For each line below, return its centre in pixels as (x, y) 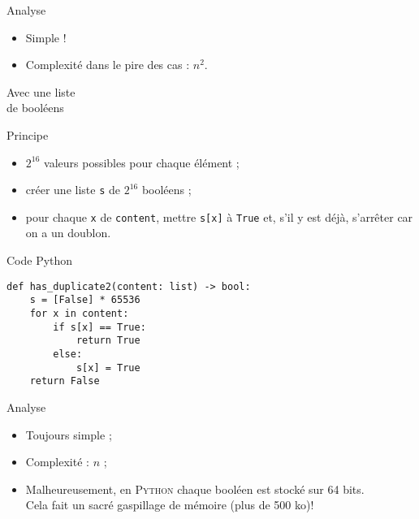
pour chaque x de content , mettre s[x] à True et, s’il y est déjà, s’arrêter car (219, 216)
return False (65, 381)
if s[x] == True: (99, 327)
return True (108, 341)
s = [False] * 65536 (85, 300)
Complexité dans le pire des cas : (108, 65)
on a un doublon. (68, 233)
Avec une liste (41, 91)
